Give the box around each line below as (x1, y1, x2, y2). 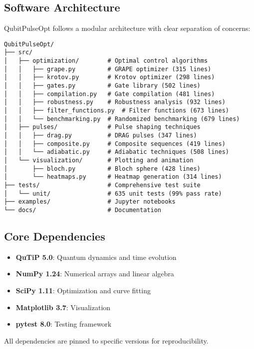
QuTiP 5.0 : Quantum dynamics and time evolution (15, 251, 177, 262)
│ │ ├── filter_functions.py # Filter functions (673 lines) (4, 107, 230, 115)
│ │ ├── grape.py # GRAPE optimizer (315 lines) (4, 65, 212, 73)
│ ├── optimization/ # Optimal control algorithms (4, 57, 208, 65)
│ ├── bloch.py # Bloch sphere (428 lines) (4, 165, 201, 172)
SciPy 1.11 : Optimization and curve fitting (15, 285, 151, 295)
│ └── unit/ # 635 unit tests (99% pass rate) (4, 190, 222, 197)
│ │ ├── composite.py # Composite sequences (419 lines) (4, 140, 226, 147)
